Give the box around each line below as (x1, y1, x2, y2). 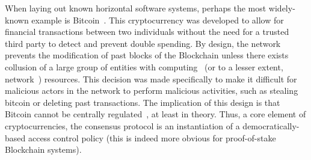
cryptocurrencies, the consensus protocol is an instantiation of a (5, 119, 240, 132)
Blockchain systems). (5, 143, 82, 156)
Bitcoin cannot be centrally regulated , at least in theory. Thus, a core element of (5, 108, 306, 120)
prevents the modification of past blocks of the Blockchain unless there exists (5, 49, 289, 61)
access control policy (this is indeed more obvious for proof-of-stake (28, 131, 276, 144)
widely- (268, 2, 295, 14)
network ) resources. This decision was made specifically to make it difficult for (5, 72, 297, 85)
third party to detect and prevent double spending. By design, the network (5, 37, 281, 49)
